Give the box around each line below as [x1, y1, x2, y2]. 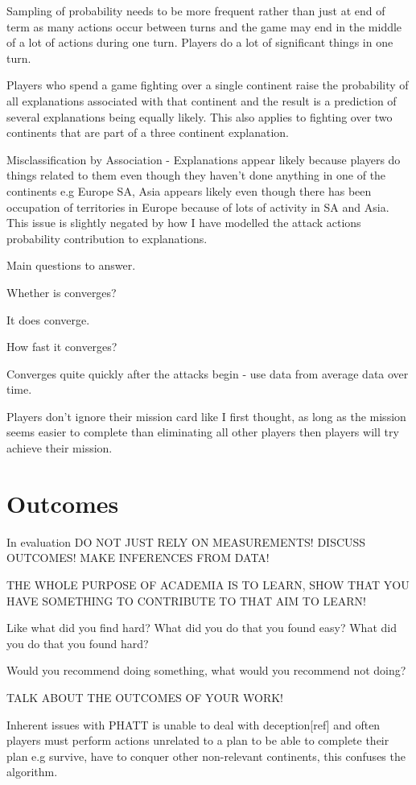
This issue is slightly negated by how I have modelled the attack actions [6, 214, 361, 231]
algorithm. [6, 763, 58, 780]
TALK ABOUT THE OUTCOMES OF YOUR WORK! [6, 688, 283, 705]
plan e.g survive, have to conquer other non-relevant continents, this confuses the [6, 747, 406, 764]
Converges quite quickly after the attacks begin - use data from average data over [6, 365, 409, 382]
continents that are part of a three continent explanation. [6, 124, 289, 141]
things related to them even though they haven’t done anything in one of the [6, 167, 386, 184]
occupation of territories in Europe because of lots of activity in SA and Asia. [6, 198, 389, 215]
